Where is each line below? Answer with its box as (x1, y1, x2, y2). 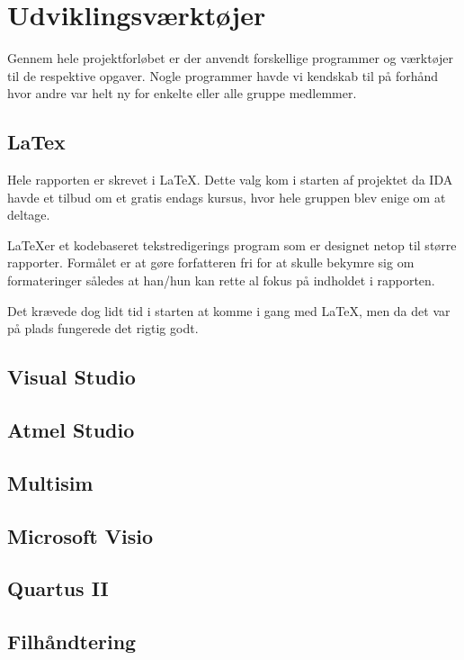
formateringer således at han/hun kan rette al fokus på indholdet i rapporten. (7, 271, 435, 290)
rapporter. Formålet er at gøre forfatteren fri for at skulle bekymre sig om (7, 253, 415, 272)
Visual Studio (7, 363, 136, 391)
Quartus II (7, 574, 109, 602)
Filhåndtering (7, 628, 137, 655)
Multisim (7, 468, 94, 496)
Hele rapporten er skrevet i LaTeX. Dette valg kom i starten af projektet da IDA (7, 170, 453, 189)
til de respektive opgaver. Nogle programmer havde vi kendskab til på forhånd (7, 66, 439, 85)
